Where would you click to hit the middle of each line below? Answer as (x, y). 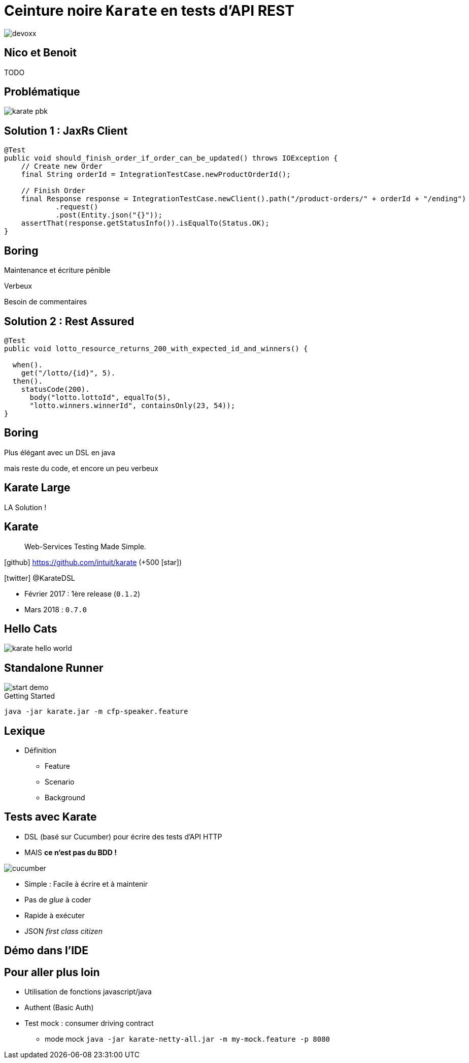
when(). (27, 365)
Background (65, 798)
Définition (41, 751)
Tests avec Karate (51, 817)
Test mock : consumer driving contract (89, 1023)
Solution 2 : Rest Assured (69, 321)
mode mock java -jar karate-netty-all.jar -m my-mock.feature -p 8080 (188, 1039)
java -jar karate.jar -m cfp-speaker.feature (96, 712)
